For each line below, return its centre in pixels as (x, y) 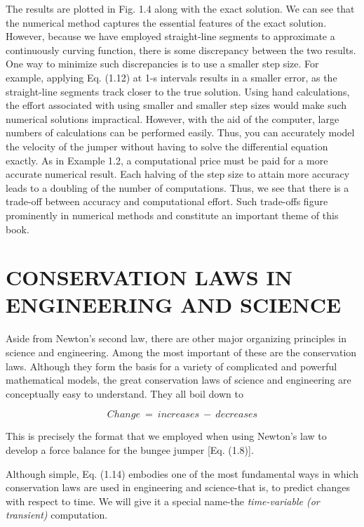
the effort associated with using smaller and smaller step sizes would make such (176, 105)
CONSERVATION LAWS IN (149, 277)
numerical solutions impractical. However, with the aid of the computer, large (173, 118)
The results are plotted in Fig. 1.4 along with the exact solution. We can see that (180, 8)
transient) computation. (57, 515)
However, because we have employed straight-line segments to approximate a (170, 36)
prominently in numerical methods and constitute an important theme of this (172, 215)
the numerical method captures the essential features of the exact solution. (166, 22)
